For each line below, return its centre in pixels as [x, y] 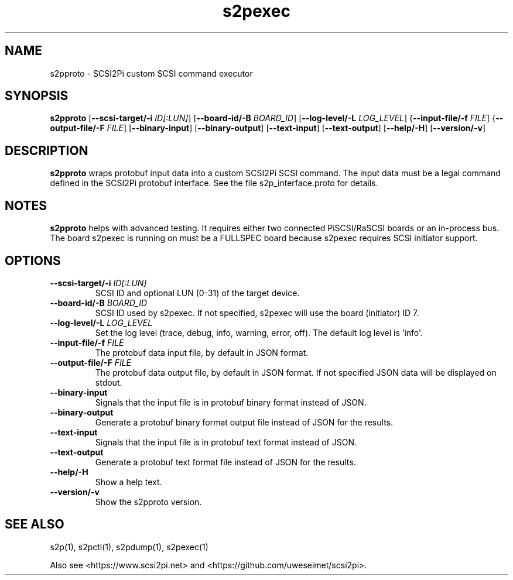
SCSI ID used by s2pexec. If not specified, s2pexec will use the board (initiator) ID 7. [257, 313]
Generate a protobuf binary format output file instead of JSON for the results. [244, 422]
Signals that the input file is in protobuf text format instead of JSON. [226, 442]
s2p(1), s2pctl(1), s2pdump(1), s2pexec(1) [129, 547]
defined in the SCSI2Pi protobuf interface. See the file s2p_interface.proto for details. [214, 183]
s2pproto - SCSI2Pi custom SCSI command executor [151, 73]
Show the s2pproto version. [148, 502]
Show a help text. [129, 482]
